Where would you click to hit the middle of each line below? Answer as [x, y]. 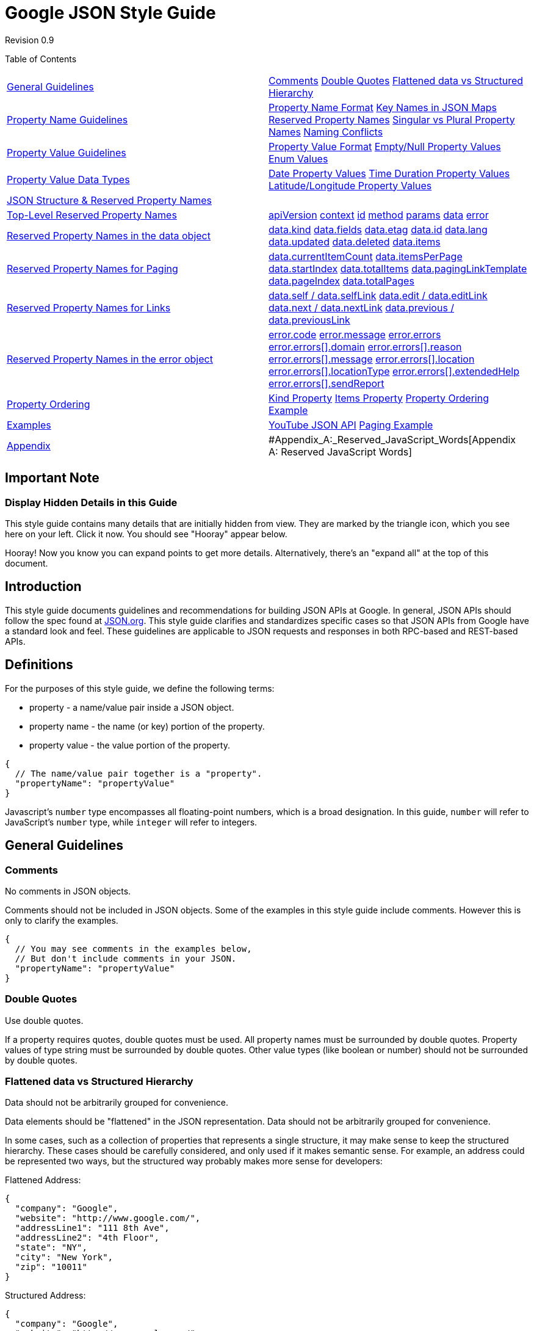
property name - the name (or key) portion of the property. [147, 726]
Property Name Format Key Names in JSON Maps [383, 107]
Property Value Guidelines [67, 152]
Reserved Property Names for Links [89, 307]
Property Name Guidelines [67, 119]
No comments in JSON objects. [68, 891]
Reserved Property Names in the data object [109, 235]
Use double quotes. [44, 1020]
